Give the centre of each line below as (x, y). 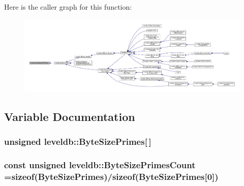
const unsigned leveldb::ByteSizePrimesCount (100, 164)
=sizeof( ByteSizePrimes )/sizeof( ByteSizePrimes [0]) (111, 176)
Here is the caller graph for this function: (68, 7)
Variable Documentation (70, 116)
